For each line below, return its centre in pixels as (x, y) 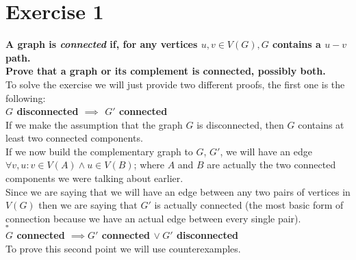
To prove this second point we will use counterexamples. (123, 249)
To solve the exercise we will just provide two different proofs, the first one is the (175, 84)
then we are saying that (88, 205)
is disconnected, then (240, 124)
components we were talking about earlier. (94, 178)
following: (26, 97)
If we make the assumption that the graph (94, 124)
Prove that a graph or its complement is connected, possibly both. (166, 71)
